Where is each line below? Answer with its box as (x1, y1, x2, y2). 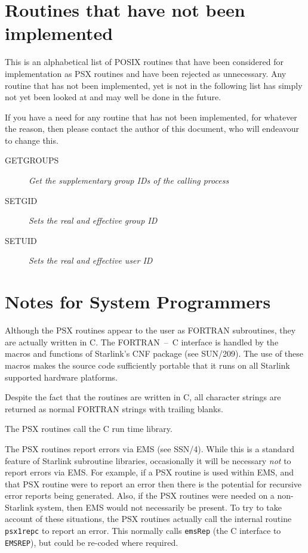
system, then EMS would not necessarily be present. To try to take (36, 501, 282, 513)
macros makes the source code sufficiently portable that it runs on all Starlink (5, 359, 290, 371)
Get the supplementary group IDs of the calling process (29, 174, 229, 187)
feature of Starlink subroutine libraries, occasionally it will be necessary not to (5, 454, 291, 467)
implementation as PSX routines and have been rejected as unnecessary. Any (5, 67, 287, 79)
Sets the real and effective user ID (29, 254, 153, 267)
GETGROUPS (5, 154, 59, 166)
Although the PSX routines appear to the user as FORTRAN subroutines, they (5, 324, 296, 336)
